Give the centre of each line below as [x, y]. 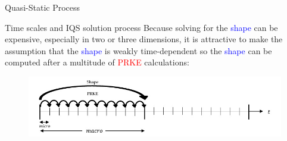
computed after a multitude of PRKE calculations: [97, 62]
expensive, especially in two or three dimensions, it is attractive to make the [144, 39]
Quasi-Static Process [43, 7]
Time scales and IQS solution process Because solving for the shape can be [141, 27]
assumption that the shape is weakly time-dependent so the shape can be [138, 50]
